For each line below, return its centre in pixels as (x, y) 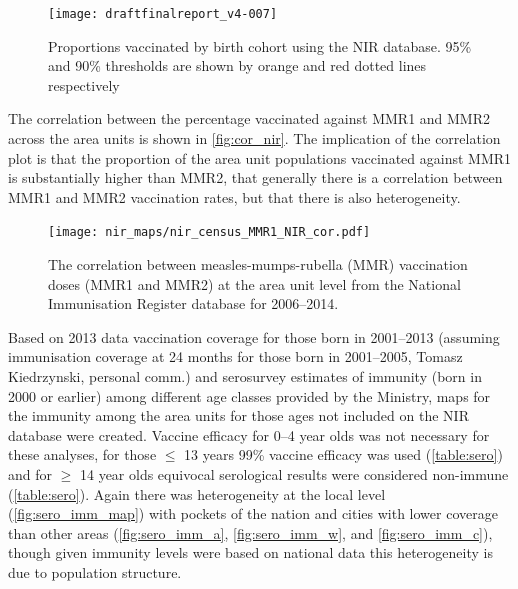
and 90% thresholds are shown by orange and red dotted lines (237, 65)
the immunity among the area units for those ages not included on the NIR (238, 415)
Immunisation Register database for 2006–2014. (193, 303)
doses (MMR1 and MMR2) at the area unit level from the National (254, 283)
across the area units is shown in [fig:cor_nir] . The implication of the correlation (254, 138)
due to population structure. (95, 571)
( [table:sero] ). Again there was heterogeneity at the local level (197, 493)
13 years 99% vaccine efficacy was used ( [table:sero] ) (343, 454)
